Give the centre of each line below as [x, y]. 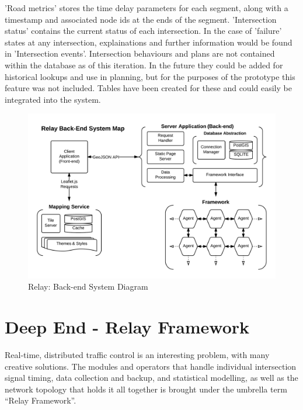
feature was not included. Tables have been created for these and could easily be [148, 88]
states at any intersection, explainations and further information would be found [149, 42]
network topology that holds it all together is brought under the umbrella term [146, 389]
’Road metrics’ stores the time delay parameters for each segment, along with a [147, 8]
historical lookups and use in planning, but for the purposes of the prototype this [150, 76]
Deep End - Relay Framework [127, 327]
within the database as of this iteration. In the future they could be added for [144, 65]
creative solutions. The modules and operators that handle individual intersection [151, 366]
